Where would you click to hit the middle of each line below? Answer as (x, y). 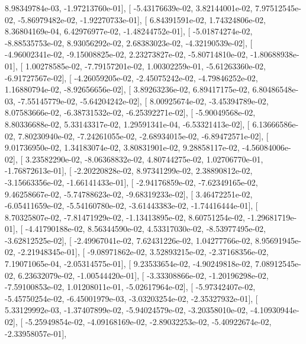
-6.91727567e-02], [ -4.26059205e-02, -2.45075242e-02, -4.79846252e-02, (131, 77)
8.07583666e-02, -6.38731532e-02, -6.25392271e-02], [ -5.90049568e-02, (130, 112)
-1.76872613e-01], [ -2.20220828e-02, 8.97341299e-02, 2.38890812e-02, (129, 171)
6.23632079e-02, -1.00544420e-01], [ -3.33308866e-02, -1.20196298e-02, (143, 275)
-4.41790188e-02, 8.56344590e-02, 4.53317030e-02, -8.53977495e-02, (145, 229)
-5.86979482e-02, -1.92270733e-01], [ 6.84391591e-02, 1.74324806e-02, (142, 19)
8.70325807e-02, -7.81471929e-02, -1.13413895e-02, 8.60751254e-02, (125, 217)
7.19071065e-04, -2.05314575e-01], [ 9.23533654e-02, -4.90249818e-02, (129, 264)
